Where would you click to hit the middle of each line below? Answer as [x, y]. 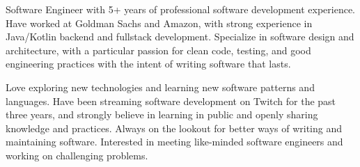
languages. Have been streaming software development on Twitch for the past [171, 101]
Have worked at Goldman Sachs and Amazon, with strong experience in [159, 23]
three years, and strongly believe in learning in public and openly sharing [162, 114]
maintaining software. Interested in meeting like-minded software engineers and [174, 142]
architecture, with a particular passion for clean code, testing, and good [158, 50]
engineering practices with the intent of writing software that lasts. [148, 64]
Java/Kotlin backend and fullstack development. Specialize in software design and [180, 37]
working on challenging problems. [77, 155]
